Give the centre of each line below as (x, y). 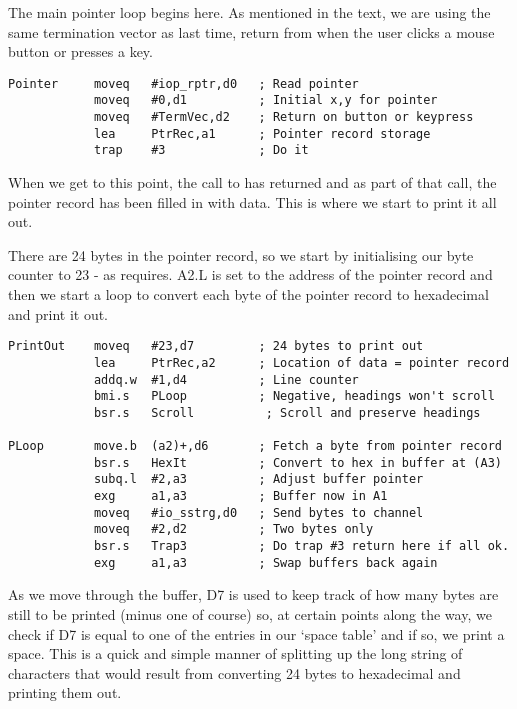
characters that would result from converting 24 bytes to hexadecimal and (234, 672)
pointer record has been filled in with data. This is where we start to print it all (252, 201)
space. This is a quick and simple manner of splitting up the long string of (235, 653)
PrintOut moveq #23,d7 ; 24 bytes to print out (216, 346)
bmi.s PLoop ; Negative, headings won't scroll (294, 396)
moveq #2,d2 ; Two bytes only (233, 529)
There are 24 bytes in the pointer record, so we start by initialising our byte (241, 254)
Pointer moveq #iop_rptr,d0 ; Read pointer (183, 83)
